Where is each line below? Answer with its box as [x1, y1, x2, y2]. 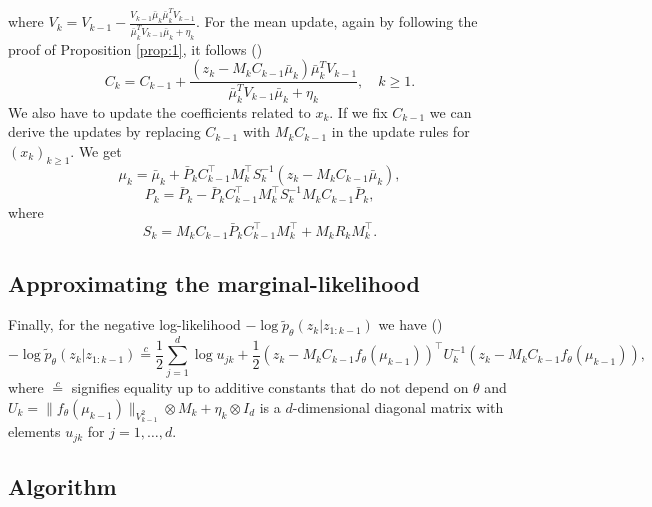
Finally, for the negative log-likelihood [8, 314, 241, 335]
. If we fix [329, 101, 388, 122]
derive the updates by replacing [8, 121, 201, 142]
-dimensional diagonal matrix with [292, 396, 504, 417]
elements [8, 421, 61, 442]
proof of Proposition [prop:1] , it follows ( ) [8, 38, 263, 59]
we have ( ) [378, 314, 443, 335]
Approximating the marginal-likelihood [8, 267, 421, 298]
